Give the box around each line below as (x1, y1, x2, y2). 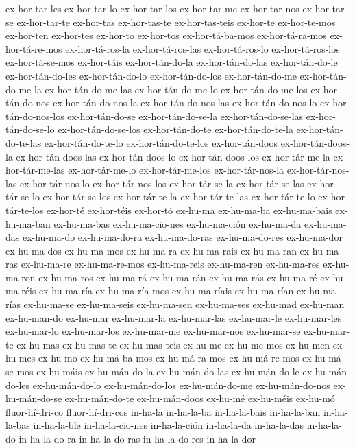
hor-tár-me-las (5, 163, 65, 177)
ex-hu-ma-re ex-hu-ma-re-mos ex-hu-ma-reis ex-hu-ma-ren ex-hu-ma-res (21, 257, 320, 271)
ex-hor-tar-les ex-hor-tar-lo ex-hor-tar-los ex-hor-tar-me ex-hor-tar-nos (5, 1, 299, 15)
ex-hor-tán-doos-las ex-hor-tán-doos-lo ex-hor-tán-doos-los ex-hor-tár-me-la (16, 149, 330, 163)
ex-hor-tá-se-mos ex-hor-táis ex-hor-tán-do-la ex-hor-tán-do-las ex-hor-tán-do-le (5, 55, 338, 69)
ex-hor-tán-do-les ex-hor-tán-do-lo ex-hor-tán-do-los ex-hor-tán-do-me (5, 68, 297, 82)
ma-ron (5, 270, 36, 284)
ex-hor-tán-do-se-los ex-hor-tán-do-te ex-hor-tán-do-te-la (58, 122, 293, 137)
